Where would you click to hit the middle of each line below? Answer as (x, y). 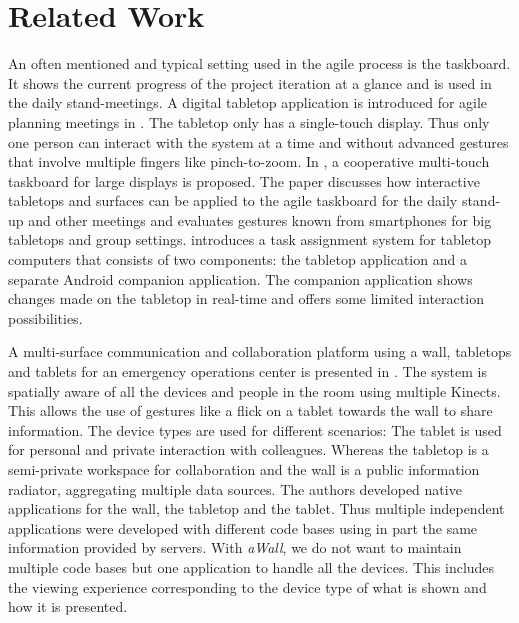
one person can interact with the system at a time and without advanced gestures (258, 141)
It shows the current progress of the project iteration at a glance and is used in (250, 82)
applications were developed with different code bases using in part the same (243, 527)
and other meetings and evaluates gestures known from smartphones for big (260, 219)
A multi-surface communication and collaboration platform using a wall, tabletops (260, 351)
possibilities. (45, 317)
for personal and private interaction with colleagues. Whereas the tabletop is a (248, 449)
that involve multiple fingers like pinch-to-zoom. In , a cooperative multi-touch (249, 161)
